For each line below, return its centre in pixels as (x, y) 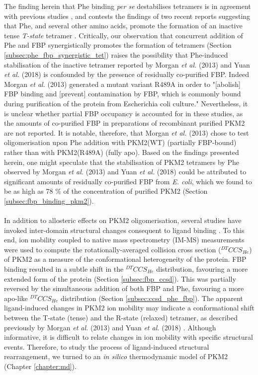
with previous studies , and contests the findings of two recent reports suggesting (127, 16)
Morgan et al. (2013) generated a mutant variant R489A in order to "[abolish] (122, 84)
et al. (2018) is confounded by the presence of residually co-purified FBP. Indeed (127, 74)
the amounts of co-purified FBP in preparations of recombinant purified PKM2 (125, 123)
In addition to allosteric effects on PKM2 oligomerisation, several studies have (123, 220)
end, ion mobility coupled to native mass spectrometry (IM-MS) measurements (124, 240)
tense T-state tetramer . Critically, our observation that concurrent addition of (124, 35)
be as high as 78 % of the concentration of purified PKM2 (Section (106, 191)
